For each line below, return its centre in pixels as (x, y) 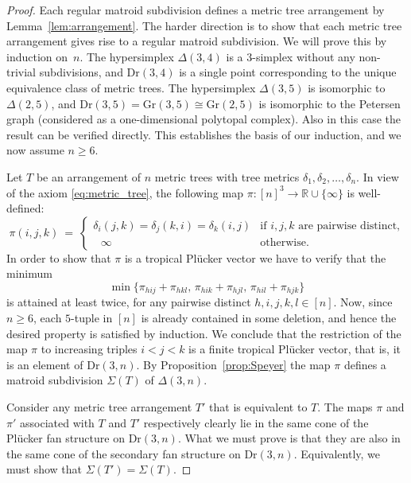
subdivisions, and (81, 72)
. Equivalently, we (337, 453)
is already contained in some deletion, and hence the (269, 317)
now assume (35, 150)
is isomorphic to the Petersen (330, 103)
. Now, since (363, 302)
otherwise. (285, 243)
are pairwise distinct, (349, 226)
